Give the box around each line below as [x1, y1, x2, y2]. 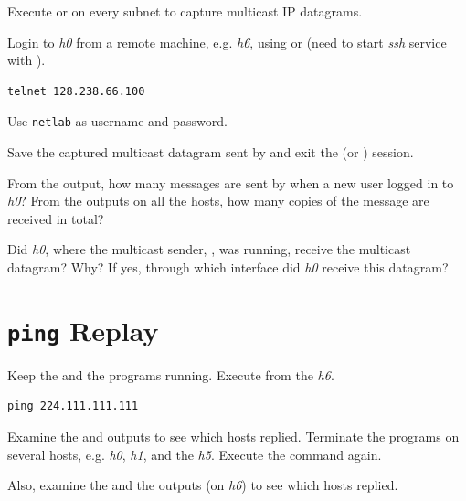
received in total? [7, 208, 104, 228]
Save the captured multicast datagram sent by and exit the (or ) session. [7, 143, 414, 162]
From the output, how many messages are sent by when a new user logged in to [7, 173, 454, 192]
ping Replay [7, 311, 159, 348]
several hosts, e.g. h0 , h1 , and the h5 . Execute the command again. [7, 444, 382, 464]
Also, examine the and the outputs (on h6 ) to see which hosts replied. [7, 475, 398, 495]
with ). [7, 50, 46, 69]
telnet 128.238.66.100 [7, 84, 145, 98]
